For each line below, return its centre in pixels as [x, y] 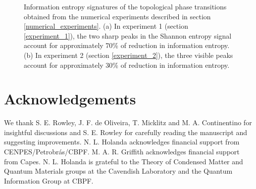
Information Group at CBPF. [49, 180]
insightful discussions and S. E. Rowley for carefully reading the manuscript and [126, 132]
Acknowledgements [70, 99]
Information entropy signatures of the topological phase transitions [125, 6]
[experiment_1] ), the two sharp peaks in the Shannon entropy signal [128, 35]
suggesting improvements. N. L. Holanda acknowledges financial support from [122, 142]
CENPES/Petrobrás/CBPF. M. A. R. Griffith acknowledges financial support [122, 152]
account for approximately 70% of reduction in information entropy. [127, 45]
